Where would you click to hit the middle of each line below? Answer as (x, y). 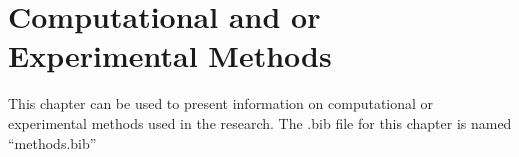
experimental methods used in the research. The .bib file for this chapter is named (260, 122)
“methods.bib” (52, 142)
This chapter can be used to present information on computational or (221, 103)
